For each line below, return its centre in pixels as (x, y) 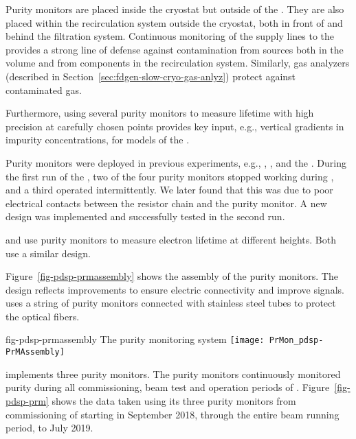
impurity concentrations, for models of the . (98, 140)
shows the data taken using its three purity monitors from (174, 400)
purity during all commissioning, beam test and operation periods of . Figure (168, 387)
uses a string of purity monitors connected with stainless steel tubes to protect (171, 303)
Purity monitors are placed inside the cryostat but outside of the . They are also (175, 9)
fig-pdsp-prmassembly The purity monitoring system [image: (135, 339)
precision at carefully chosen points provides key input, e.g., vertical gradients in (175, 126)
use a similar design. (48, 253)
